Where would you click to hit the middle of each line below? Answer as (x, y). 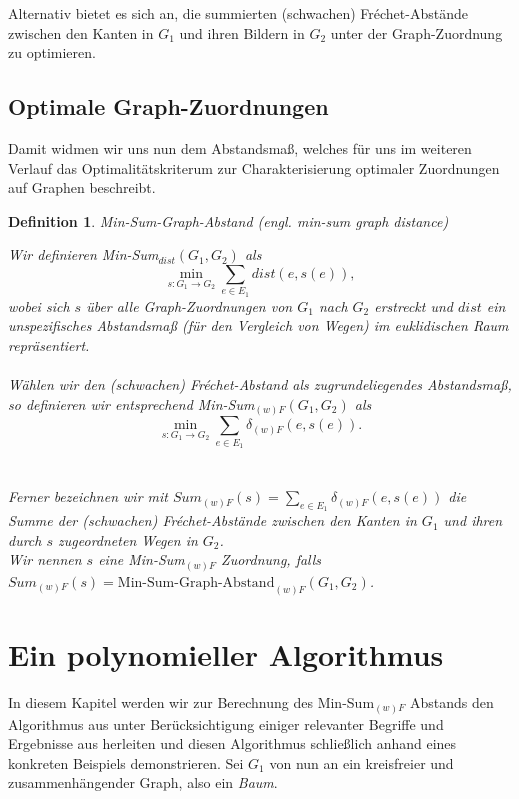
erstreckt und (413, 305)
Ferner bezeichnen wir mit (88, 496)
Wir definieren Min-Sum (83, 254)
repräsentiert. (49, 344)
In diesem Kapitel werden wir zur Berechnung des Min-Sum (191, 701)
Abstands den (451, 701)
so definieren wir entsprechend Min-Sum (131, 403)
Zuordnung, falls (271, 559)
